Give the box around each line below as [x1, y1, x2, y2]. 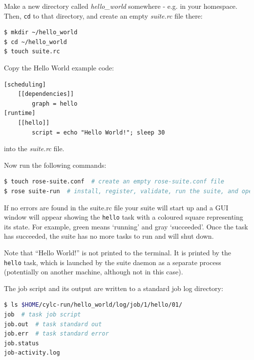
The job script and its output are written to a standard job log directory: [4, 283, 223, 293]
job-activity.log [4, 349, 60, 357]
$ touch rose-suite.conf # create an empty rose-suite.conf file [4, 178, 225, 185]
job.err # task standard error [4, 330, 109, 337]
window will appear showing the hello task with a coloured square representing [4, 212, 243, 222]
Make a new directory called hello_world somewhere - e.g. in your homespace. [4, 1, 237, 11]
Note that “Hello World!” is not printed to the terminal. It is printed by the [4, 247, 232, 257]
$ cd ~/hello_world [4, 38, 67, 45]
